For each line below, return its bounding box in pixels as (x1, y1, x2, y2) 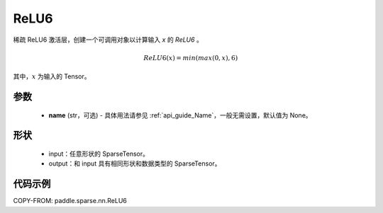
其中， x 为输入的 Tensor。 (13, 72, 91, 81)
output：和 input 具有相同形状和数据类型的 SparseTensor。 (48, 159, 221, 168)
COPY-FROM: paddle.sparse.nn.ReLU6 (13, 197, 127, 205)
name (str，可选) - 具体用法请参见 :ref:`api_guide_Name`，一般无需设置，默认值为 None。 (48, 110, 312, 120)
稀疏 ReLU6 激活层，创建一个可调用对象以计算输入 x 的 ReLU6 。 (13, 35, 204, 44)
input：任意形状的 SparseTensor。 (48, 149, 149, 158)
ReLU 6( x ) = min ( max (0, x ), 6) (143, 54, 238, 62)
